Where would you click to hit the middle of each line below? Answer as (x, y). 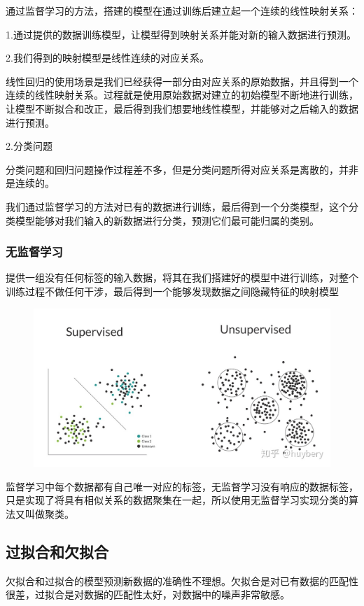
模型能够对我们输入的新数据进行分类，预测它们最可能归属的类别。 (167, 220)
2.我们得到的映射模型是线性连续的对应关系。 (107, 58)
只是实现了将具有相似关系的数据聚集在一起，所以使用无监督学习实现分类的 (177, 500)
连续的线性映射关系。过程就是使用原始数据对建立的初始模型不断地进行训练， (182, 95)
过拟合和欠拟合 (57, 551)
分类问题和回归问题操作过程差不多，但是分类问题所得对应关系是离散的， (172, 169)
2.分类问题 (29, 146)
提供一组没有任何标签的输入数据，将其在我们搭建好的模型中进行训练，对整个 (182, 277)
